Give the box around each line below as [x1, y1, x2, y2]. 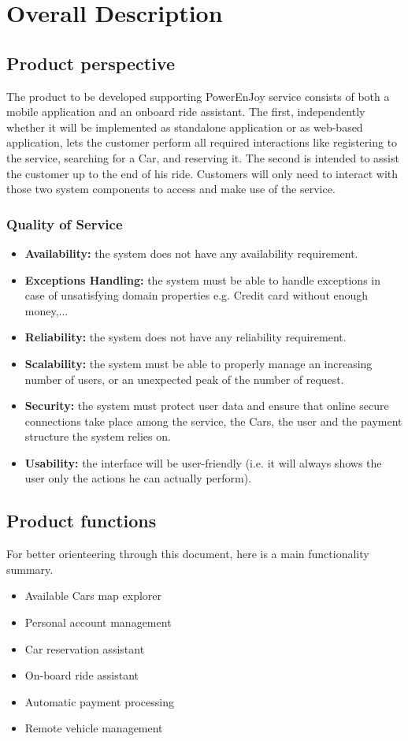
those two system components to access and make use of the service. [6, 181, 336, 197]
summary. [6, 560, 54, 577]
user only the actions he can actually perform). [24, 470, 252, 486]
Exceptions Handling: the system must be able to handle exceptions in [24, 271, 381, 288]
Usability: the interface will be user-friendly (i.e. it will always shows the [24, 454, 382, 471]
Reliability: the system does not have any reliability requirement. [24, 329, 347, 345]
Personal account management [24, 614, 172, 631]
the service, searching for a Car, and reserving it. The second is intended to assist [6, 149, 399, 166]
